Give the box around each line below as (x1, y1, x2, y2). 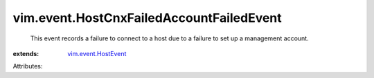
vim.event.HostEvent (67, 49, 127, 57)
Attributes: (12, 62, 43, 70)
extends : (12, 49, 39, 57)
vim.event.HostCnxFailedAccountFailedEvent (12, 10, 282, 25)
